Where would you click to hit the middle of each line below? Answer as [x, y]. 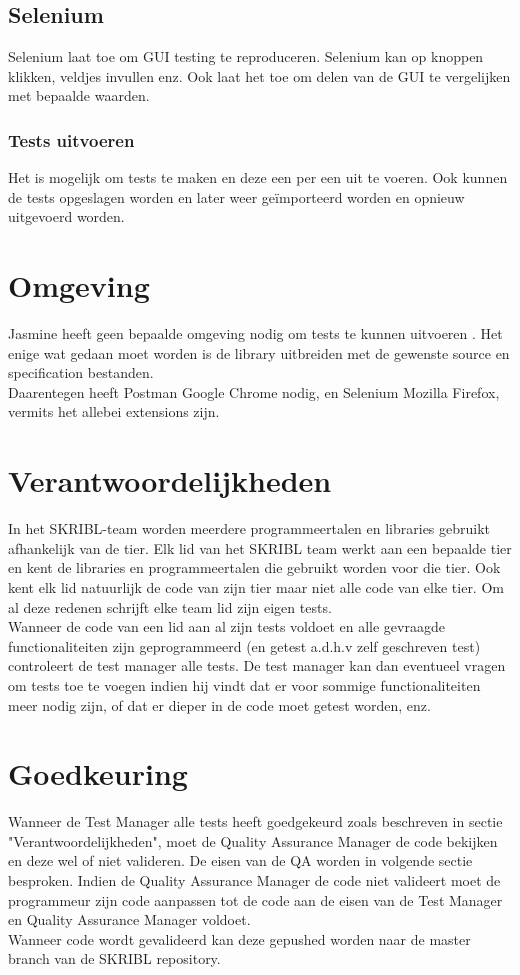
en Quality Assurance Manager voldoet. [129, 919]
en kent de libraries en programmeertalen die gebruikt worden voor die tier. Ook [254, 567]
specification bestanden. [81, 372]
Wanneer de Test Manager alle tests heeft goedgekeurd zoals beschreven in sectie [255, 821]
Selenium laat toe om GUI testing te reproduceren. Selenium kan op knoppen [246, 56]
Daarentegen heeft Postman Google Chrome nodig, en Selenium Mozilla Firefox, [254, 391]
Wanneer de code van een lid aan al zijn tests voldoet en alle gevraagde [226, 626]
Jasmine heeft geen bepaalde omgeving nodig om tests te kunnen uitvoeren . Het [255, 333]
